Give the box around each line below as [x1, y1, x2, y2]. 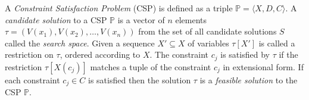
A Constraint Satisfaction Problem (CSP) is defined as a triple [5, 2, 233, 14]
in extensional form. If [223, 60, 304, 73]
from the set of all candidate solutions [138, 25, 277, 37]
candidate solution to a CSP [5, 13, 107, 26]
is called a [258, 36, 295, 49]
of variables [188, 36, 229, 49]
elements [175, 13, 207, 26]
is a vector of [117, 13, 165, 26]
